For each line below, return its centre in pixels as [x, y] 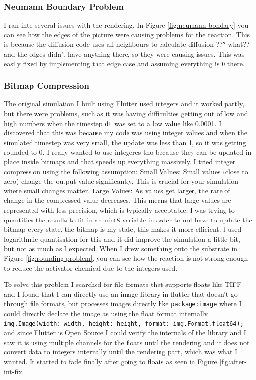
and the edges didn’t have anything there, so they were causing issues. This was [124, 54]
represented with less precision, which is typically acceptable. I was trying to [119, 210]
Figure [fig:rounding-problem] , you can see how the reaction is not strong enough [126, 258]
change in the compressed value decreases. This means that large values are [118, 200]
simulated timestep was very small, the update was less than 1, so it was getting [125, 142]
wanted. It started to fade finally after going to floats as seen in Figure [111, 362]
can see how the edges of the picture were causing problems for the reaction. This [127, 34]
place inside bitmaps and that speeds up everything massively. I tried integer [120, 162]
